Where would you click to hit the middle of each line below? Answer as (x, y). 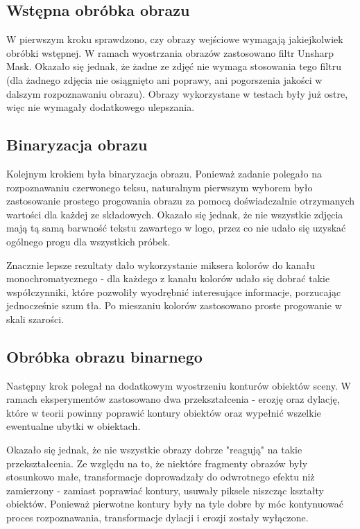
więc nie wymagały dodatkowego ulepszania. (101, 107)
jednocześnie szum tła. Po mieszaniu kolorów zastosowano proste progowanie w (174, 305)
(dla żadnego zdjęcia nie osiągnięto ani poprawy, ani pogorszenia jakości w (164, 79)
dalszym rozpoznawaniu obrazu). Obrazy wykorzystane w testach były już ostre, (177, 93)
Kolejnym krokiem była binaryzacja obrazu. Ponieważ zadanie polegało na (164, 173)
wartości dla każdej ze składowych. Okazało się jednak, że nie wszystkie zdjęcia (175, 214)
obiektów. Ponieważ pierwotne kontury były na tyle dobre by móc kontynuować (175, 504)
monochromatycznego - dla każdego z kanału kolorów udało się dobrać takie (168, 278)
